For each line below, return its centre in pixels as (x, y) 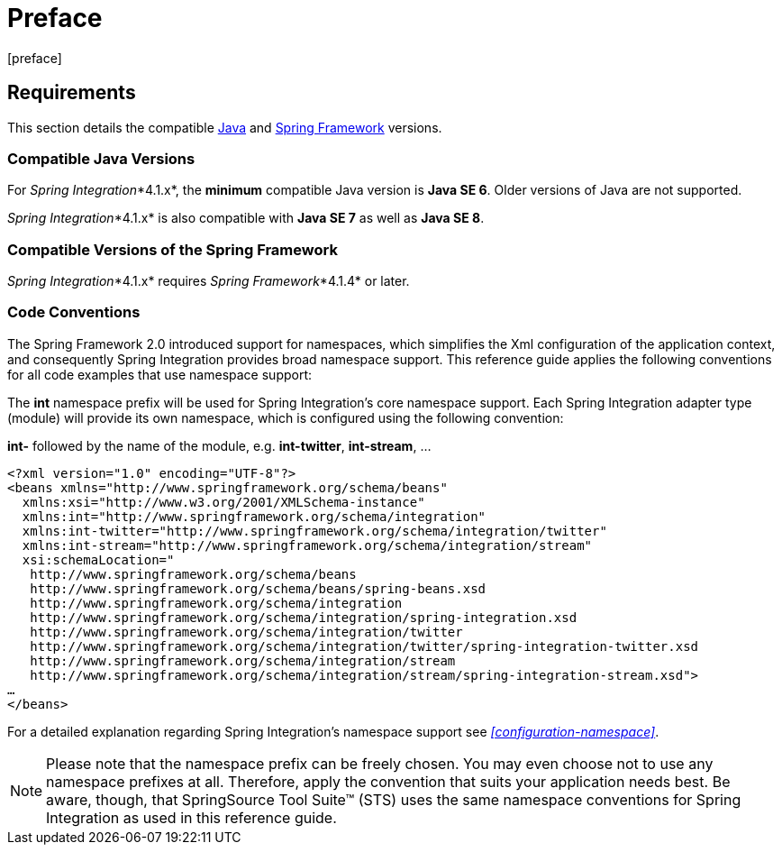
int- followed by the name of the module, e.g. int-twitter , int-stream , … (219, 445)
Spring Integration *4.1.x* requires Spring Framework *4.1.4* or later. (209, 281)
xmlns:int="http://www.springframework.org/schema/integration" (254, 516)
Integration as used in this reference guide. (191, 817)
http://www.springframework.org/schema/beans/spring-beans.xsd (258, 588)
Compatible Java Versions (101, 158)
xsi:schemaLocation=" (98, 559)
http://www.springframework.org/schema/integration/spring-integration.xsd (304, 617)
